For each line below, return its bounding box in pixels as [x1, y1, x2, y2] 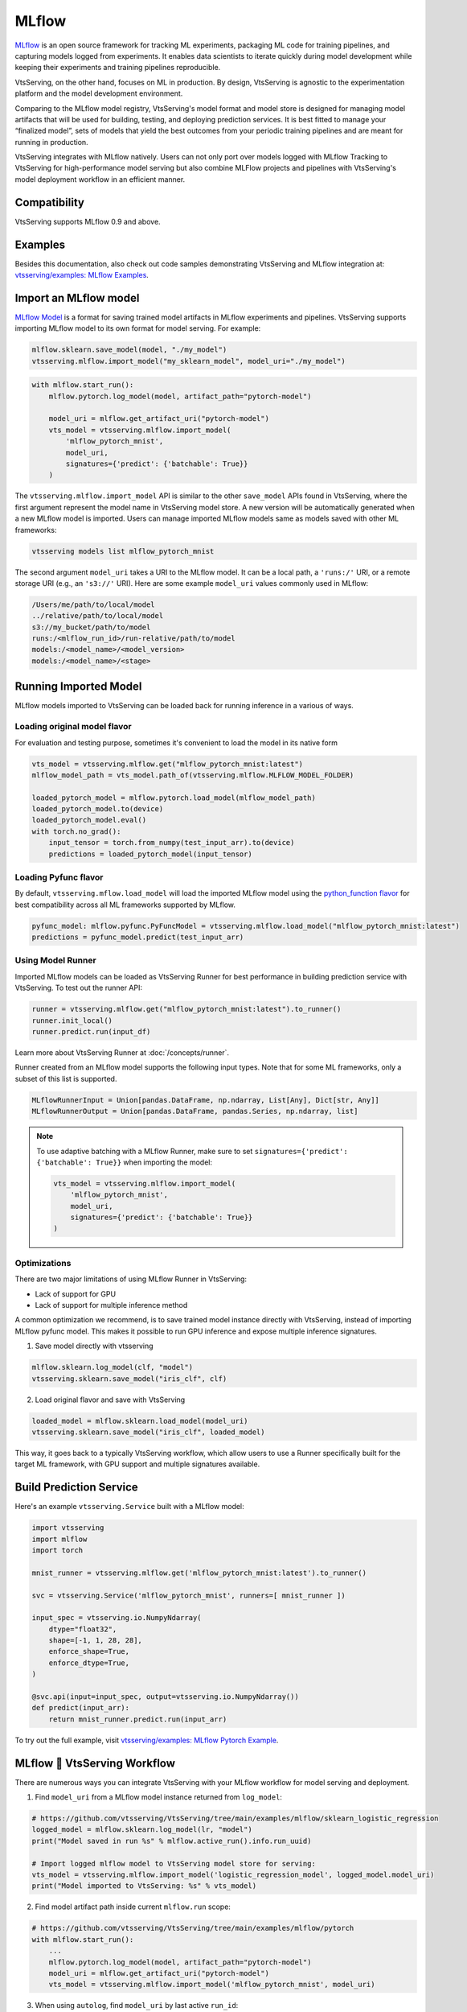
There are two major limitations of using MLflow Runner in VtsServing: [14, 1274, 248, 1284]
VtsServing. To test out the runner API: [14, 983, 143, 993]
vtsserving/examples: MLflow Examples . [14, 270, 149, 280]
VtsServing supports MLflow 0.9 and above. [14, 216, 161, 226]
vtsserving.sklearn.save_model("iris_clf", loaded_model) [31, 1427, 265, 1437]
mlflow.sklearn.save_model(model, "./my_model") [31, 345, 227, 354]
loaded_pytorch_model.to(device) [31, 805, 164, 814]
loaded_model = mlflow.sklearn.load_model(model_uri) [31, 1416, 248, 1425]
